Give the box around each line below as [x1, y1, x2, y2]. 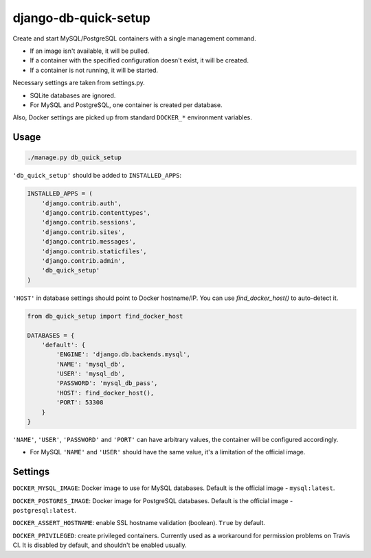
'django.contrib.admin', [41, 257, 126, 264]
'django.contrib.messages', [41, 237, 137, 246]
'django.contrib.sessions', [41, 218, 137, 226]
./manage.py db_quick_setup [27, 154, 122, 161]
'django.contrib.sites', [41, 228, 126, 236]
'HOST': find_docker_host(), [56, 388, 155, 397]
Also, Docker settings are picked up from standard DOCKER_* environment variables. [12, 113, 252, 121]
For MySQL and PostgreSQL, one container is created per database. [30, 100, 223, 109]
